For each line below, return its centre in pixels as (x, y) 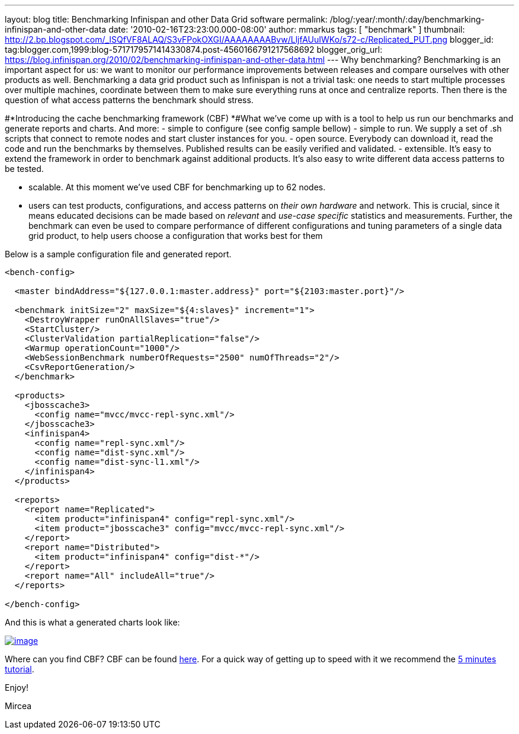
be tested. (24, 169)
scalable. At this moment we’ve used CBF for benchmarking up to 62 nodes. (177, 187)
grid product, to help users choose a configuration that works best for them (176, 236)
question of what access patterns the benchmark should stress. (129, 100)
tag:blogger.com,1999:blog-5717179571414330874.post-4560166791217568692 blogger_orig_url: (194, 50)
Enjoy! (17, 687)
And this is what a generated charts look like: (92, 622)
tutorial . (20, 669)
